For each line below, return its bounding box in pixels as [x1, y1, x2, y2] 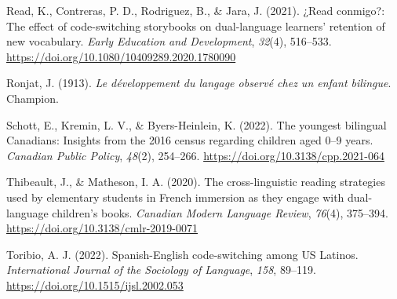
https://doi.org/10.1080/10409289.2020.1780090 [6, 48, 236, 64]
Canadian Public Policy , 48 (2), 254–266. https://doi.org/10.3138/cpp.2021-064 [6, 147, 384, 163]
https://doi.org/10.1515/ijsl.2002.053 [6, 276, 184, 293]
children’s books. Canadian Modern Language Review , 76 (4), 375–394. [52, 204, 388, 221]
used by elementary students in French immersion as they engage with [6, 188, 344, 205]
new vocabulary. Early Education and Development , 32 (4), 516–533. [6, 33, 332, 49]
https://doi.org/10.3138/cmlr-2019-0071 [6, 220, 198, 236]
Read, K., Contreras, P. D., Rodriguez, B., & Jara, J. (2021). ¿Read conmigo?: [6, 2, 385, 18]
